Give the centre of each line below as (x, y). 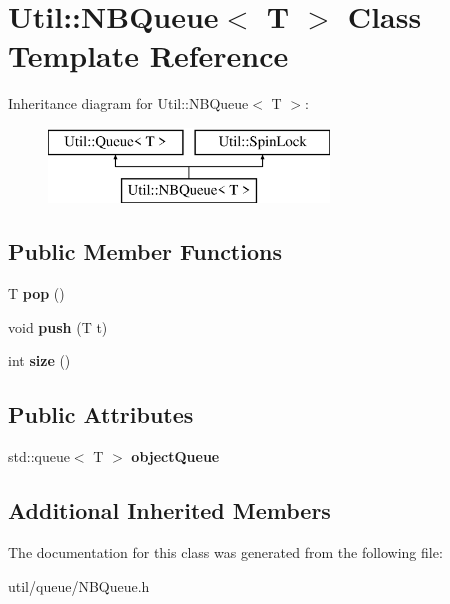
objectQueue (175, 456)
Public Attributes (101, 414)
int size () (39, 360)
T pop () (36, 293)
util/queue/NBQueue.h (79, 585)
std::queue (39, 456)
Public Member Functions (145, 251)
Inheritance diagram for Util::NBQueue (128, 103)
